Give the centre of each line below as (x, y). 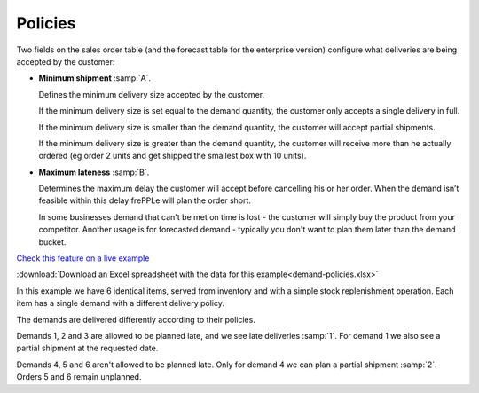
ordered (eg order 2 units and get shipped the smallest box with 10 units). (173, 156)
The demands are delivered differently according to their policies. (136, 319)
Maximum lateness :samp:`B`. (94, 172)
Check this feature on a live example (83, 258)
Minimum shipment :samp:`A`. (94, 78)
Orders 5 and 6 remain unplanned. (79, 377)
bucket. (52, 242)
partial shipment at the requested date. (87, 348)
